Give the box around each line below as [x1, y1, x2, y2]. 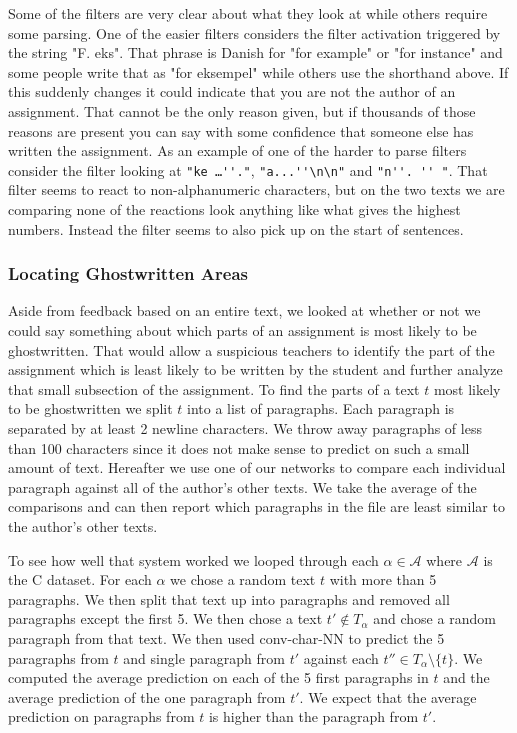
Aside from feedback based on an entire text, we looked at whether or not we [8, 300, 481, 321]
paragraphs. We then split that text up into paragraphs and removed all [8, 588, 450, 609]
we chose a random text [170, 569, 316, 590]
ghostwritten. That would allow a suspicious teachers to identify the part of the [8, 339, 495, 360]
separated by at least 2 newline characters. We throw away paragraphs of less [8, 417, 482, 438]
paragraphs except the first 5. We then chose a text [8, 608, 323, 629]
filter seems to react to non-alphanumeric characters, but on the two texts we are [8, 179, 505, 200]
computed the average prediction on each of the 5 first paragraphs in [8, 667, 429, 688]
